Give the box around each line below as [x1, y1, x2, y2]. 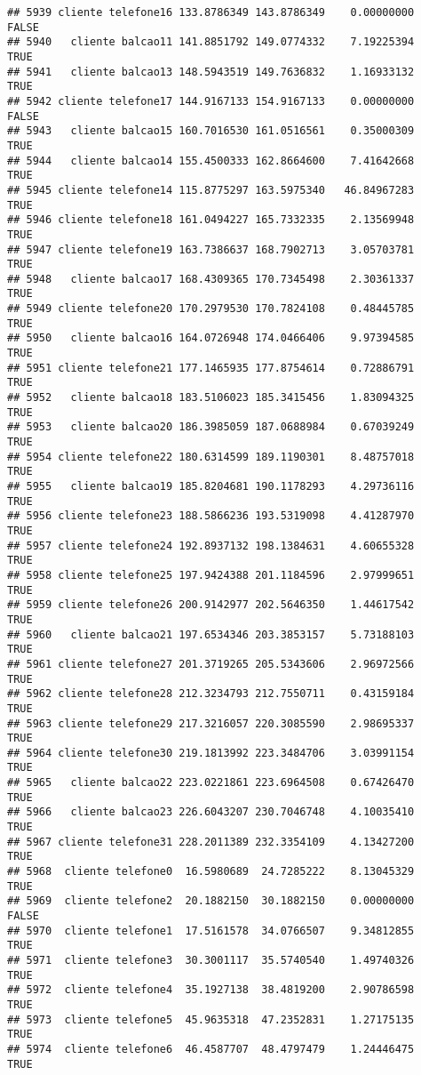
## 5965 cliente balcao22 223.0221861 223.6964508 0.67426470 [7, 776, 415, 790]
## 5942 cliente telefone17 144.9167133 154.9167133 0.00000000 [7, 94, 415, 108]
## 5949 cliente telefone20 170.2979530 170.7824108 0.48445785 [7, 302, 415, 316]
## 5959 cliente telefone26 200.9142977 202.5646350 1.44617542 [7, 598, 415, 612]
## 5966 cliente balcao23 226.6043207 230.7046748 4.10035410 [7, 806, 415, 819]
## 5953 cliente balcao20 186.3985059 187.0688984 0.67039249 [7, 421, 415, 434]
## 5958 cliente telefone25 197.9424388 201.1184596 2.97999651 [7, 568, 415, 582]
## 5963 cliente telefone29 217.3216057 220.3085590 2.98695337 [7, 717, 415, 730]
